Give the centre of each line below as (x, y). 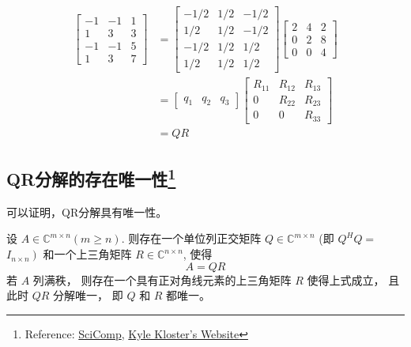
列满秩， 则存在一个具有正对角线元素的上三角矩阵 (162, 279)
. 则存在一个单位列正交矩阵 (191, 238)
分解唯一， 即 (88, 295)
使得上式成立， (346, 279)
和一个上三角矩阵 (87, 254)
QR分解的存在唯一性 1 (91, 177)
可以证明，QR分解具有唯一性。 (87, 211)
